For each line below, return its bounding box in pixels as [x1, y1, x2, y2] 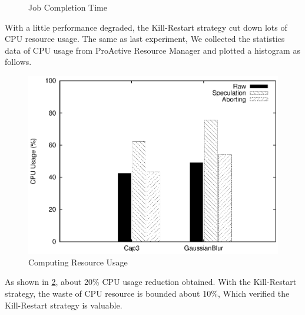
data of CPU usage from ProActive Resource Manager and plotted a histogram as [5, 44, 300, 56]
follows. [5, 55, 32, 68]
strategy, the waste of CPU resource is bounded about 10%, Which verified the [5, 287, 290, 299]
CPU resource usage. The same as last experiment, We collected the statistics [5, 32, 285, 45]
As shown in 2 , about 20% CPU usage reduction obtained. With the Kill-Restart [5, 275, 297, 288]
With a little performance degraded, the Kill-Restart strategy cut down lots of [5, 21, 287, 33]
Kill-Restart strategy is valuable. [5, 298, 122, 311]
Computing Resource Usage [28, 255, 128, 268]
